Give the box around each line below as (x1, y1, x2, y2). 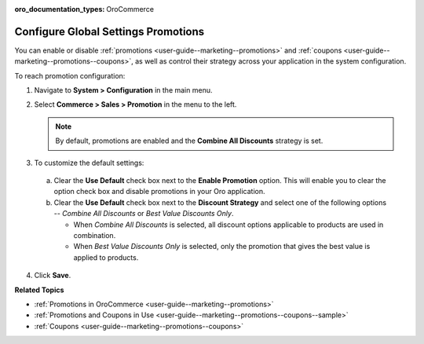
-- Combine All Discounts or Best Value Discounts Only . (53, 209, 234, 218)
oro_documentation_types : (14, 5, 105, 13)
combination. (73, 230, 116, 240)
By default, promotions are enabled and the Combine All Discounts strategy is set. (55, 136, 323, 145)
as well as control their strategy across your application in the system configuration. (134, 57, 407, 66)
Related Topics (14, 285, 64, 295)
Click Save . (34, 271, 71, 280)
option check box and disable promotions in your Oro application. (53, 187, 265, 196)
